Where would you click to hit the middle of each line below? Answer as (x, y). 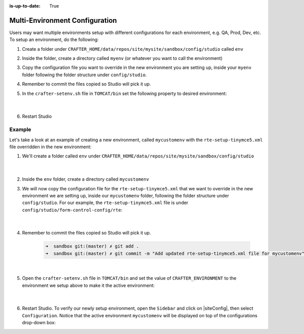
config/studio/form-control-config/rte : (72, 210)
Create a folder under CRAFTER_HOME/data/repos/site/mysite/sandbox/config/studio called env (132, 49)
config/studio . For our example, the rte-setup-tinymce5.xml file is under (105, 203)
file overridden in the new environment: (50, 147)
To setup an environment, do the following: (54, 40)
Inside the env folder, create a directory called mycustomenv (86, 179)
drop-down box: (39, 323)
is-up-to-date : (25, 6)
